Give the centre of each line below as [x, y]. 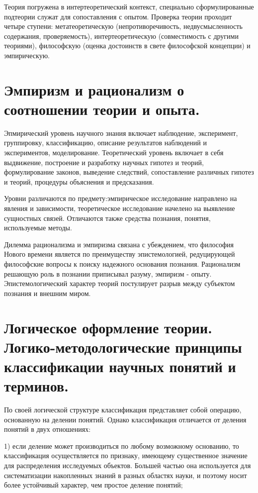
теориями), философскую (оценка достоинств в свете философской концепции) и [127, 46]
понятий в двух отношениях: [47, 429]
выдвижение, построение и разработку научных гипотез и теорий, [104, 162]
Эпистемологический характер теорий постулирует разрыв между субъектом [120, 283]
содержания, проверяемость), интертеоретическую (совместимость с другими [121, 36]
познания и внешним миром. [47, 293]
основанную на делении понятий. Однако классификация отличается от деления [125, 419]
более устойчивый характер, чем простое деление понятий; [93, 485]
